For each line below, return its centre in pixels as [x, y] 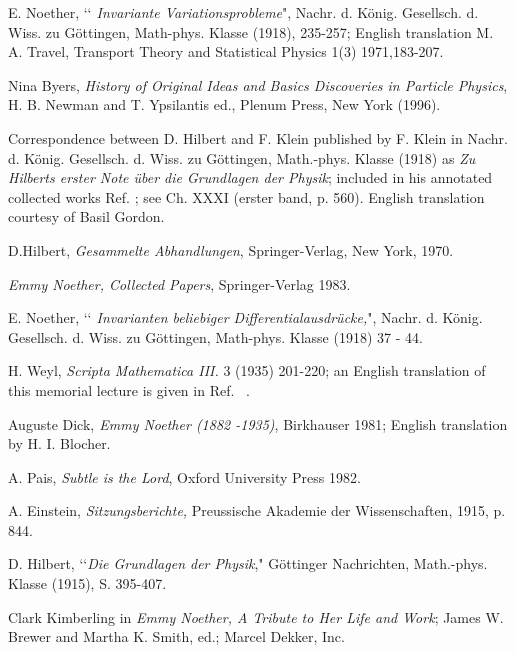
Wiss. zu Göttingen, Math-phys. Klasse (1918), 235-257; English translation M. [251, 31]
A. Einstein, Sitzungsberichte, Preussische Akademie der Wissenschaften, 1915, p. [257, 510]
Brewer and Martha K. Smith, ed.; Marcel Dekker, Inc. [176, 636]
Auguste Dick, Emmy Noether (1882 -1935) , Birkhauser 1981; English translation [258, 423]
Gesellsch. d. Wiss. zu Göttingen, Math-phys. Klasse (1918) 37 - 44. [215, 336]
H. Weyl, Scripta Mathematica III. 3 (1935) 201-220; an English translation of [247, 370]
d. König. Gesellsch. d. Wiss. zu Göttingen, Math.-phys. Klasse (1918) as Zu [242, 157]
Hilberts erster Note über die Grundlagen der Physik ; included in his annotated [250, 177]
